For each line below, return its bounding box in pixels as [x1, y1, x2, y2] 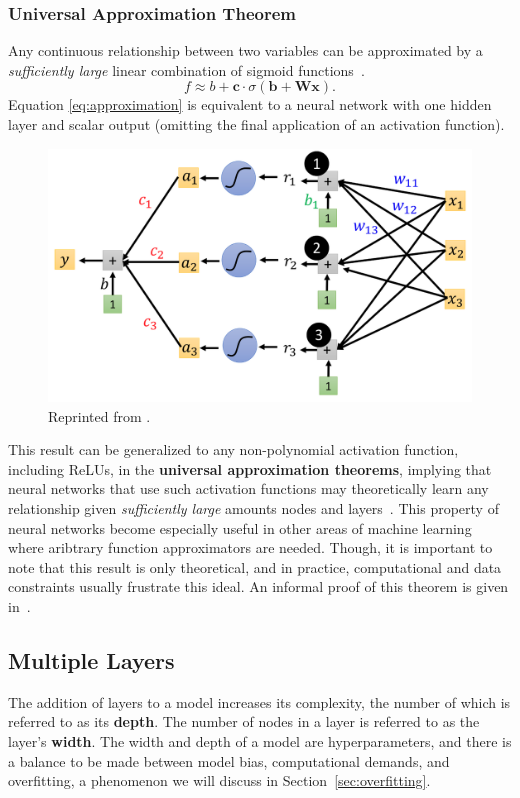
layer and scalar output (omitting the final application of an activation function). [8, 114, 505, 134]
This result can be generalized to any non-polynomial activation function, [8, 439, 459, 460]
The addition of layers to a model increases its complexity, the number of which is [8, 691, 511, 712]
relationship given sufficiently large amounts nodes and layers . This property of [8, 497, 499, 518]
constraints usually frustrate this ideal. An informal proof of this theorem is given [8, 576, 509, 597]
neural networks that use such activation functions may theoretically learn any [8, 478, 489, 499]
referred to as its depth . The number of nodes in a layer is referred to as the [8, 711, 480, 732]
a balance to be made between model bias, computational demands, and [8, 750, 450, 771]
